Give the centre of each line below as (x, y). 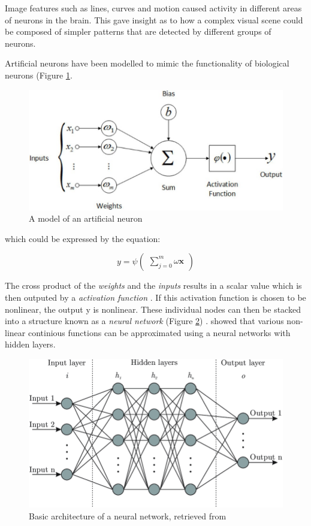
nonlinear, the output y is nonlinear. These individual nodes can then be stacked (153, 309)
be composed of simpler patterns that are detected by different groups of (138, 31)
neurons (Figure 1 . (39, 75)
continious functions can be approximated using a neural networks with (159, 332)
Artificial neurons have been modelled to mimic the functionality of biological (147, 63)
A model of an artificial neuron (86, 218)
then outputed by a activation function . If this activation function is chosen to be (155, 297)
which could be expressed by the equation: (83, 238)
